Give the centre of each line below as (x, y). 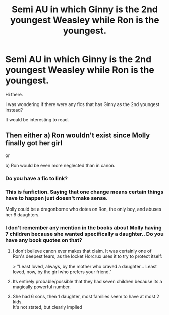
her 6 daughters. (23, 214)
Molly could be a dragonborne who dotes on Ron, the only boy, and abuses (83, 209)
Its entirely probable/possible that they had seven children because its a (87, 282)
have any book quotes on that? (44, 240)
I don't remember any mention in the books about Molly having (84, 227)
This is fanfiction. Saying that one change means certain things (84, 192)
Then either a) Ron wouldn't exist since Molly (78, 136)
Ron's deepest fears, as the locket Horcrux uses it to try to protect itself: (88, 256)
